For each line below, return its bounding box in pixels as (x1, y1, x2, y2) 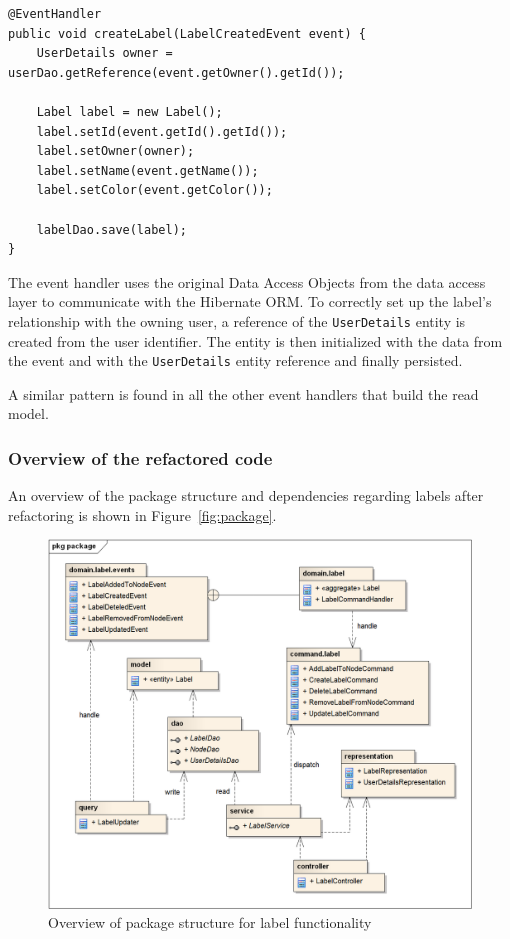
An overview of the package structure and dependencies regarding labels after (8, 485, 484, 506)
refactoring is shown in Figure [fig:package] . (8, 504, 277, 525)
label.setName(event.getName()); (36, 163, 259, 178)
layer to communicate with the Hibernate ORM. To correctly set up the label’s (8, 291, 492, 312)
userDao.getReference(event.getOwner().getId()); (8, 65, 345, 80)
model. (8, 403, 49, 424)
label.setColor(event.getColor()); (36, 183, 273, 198)
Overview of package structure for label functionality (48, 912, 372, 933)
